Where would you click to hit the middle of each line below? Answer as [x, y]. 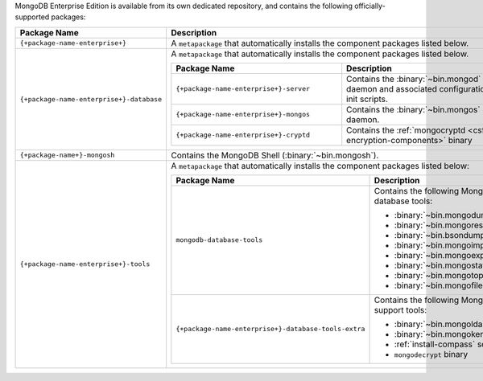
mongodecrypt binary [431, 354]
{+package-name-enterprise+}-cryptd [243, 135]
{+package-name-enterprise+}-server [243, 89]
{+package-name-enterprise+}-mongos [243, 115]
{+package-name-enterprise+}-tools [85, 264]
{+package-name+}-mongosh [67, 156]
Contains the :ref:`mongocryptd [406, 130]
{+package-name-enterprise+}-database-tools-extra [270, 329]
